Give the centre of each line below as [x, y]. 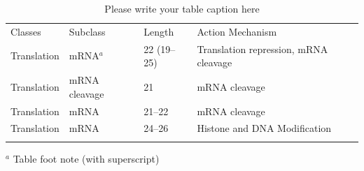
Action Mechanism [237, 31]
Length [159, 31]
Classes [26, 31]
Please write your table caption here [182, 8]
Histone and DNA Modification [264, 128]
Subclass [87, 31]
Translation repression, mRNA [262, 49]
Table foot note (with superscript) [86, 158]
